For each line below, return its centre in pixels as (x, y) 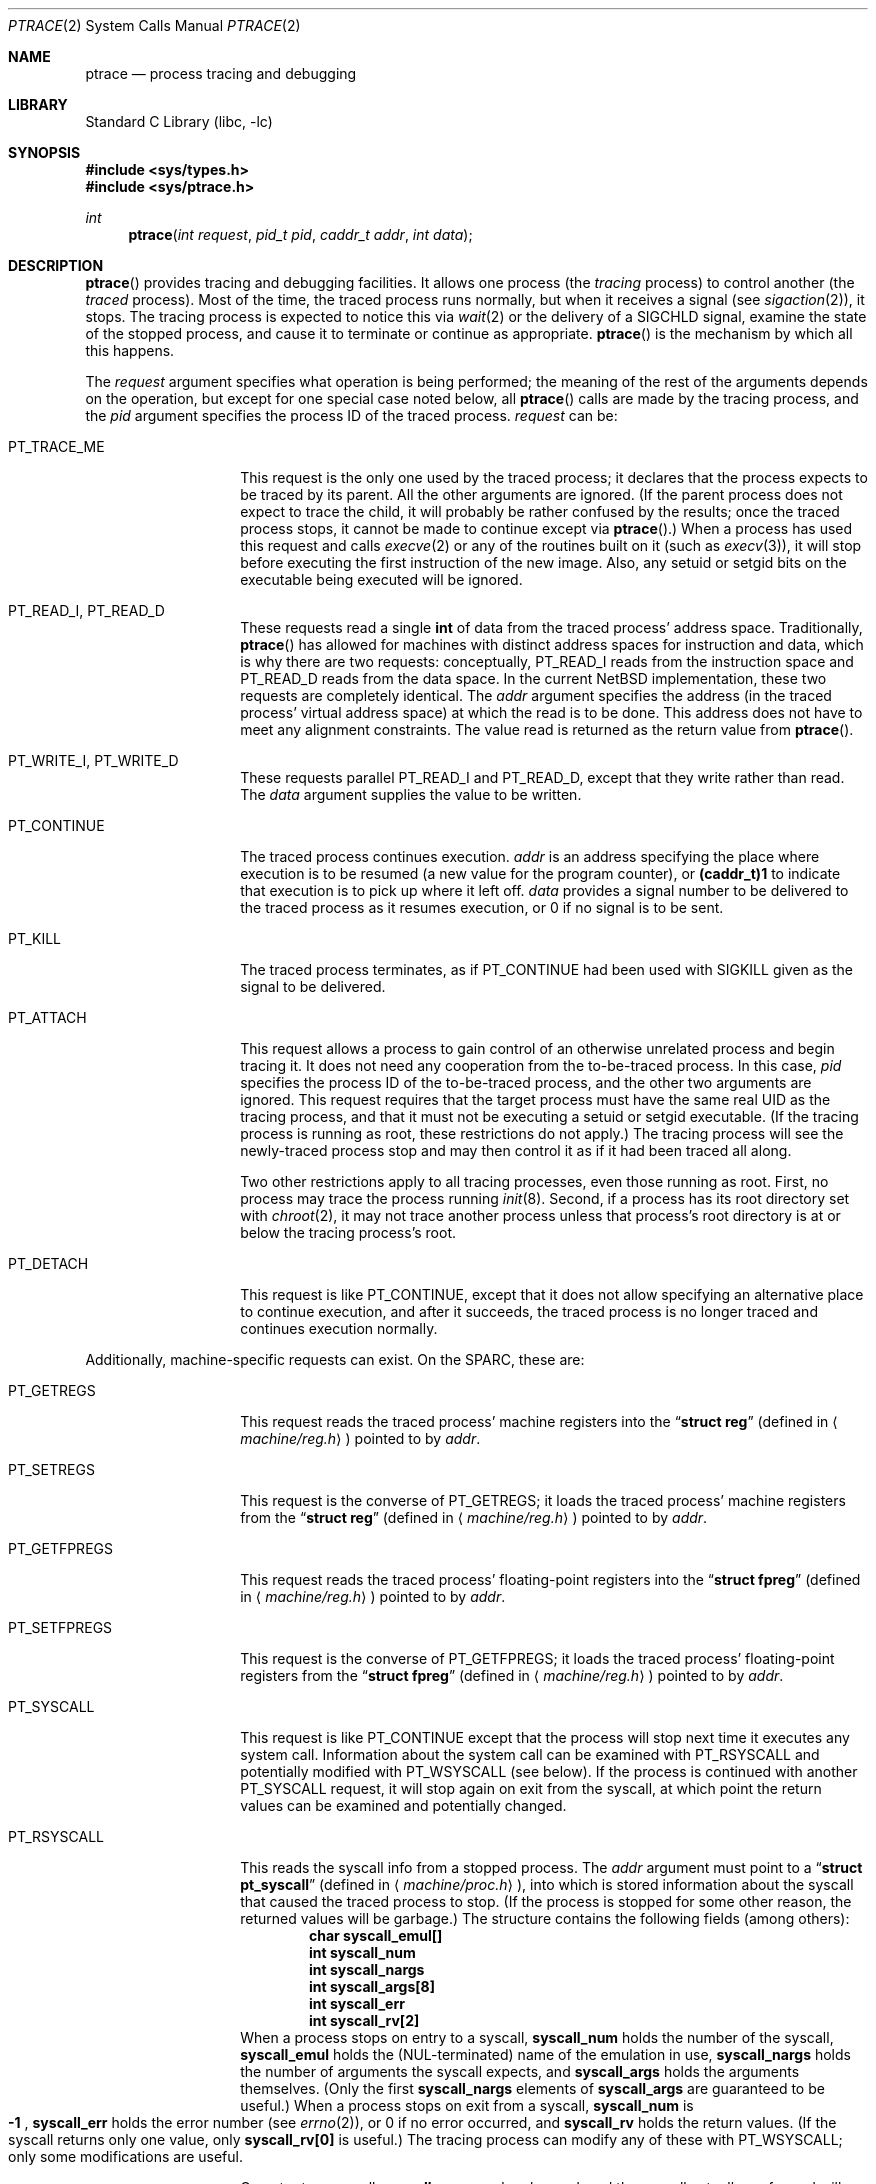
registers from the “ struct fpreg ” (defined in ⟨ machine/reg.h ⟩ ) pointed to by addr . (512, 1675)
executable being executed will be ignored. (381, 579)
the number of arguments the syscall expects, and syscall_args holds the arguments (520, 2071)
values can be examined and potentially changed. (403, 1805)
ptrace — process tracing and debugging (221, 73)
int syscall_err (357, 2003)
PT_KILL (35, 938)
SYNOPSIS (44, 152)
